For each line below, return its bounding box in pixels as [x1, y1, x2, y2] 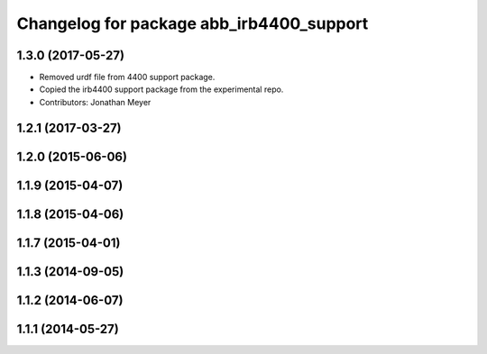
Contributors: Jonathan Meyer [39, 96, 152, 107]
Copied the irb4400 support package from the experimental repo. [39, 84, 284, 95]
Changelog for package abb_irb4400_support [16, 14, 369, 33]
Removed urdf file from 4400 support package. [39, 72, 216, 83]
